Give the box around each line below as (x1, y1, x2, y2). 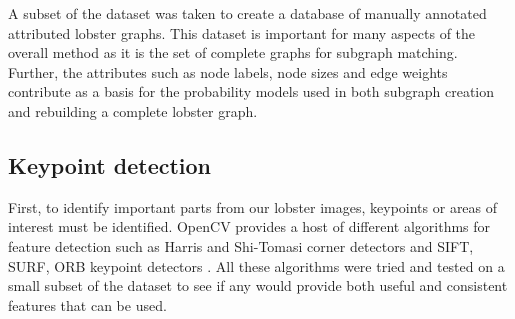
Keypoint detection (8, 149, 212, 180)
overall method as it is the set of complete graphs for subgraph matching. (8, 42, 458, 63)
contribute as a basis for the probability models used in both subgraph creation (8, 81, 495, 102)
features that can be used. (8, 294, 167, 315)
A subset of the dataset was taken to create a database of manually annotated (8, 3, 487, 23)
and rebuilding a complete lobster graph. (8, 100, 258, 121)
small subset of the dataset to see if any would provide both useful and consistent (8, 275, 508, 296)
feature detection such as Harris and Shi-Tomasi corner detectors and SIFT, (8, 235, 474, 256)
